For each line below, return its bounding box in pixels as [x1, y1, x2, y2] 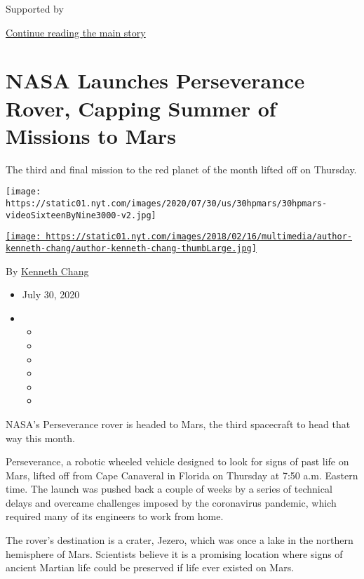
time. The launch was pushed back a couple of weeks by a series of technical [6, 481, 332, 496]
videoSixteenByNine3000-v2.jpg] [6, 210, 156, 220]
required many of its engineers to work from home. [6, 509, 224, 524]
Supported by [6, 1, 64, 15]
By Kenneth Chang [6, 263, 89, 278]
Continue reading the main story [6, 25, 146, 39]
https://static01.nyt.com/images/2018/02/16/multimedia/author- [46, 232, 352, 242]
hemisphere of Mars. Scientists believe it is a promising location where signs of [6, 546, 343, 561]
